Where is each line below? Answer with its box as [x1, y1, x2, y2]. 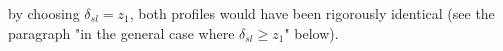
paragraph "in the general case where [8, 22, 235, 43]
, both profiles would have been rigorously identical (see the [129, 3, 495, 23]
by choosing [8, 3, 80, 23]
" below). [284, 22, 339, 43]
